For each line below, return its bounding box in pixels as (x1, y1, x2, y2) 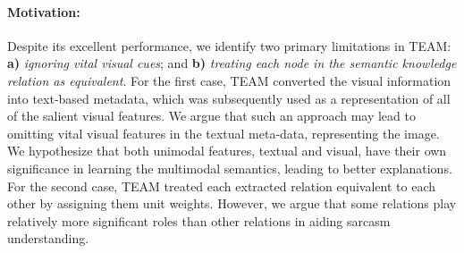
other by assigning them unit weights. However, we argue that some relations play (7, 194, 457, 213)
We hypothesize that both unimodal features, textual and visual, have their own (7, 141, 447, 160)
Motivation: (7, 2, 80, 21)
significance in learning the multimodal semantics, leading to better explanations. (7, 158, 452, 177)
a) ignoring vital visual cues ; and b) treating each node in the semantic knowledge (7, 54, 457, 72)
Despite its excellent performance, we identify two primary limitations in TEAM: (7, 36, 451, 55)
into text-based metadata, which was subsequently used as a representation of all (7, 89, 451, 107)
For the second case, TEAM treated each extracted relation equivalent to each (7, 176, 435, 195)
